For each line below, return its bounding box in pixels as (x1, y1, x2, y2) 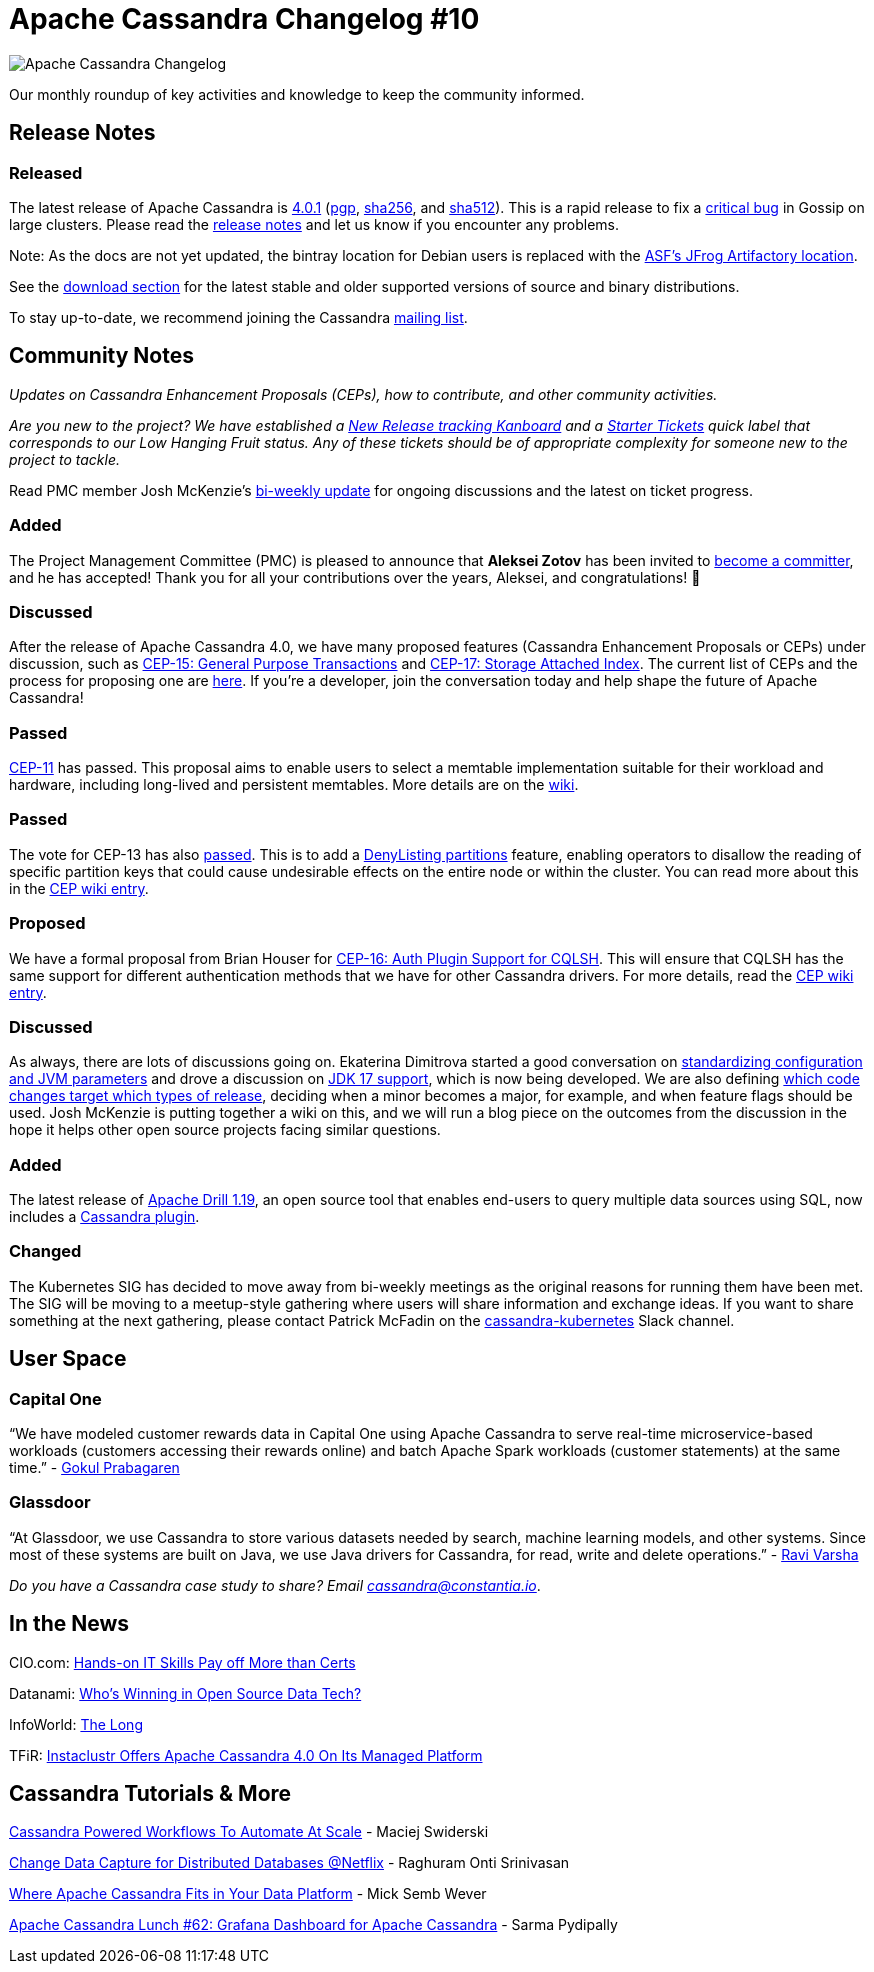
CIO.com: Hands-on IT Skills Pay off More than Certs (9, 1653, 356, 1671)
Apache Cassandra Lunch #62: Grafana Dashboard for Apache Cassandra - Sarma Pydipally (9, 1916, 618, 1934)
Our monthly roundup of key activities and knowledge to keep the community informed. (9, 85, 585, 103)
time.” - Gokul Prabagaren (9, 1459, 180, 1477)
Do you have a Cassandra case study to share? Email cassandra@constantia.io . (9, 1576, 541, 1594)
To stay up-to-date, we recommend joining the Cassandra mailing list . (9, 308, 468, 326)
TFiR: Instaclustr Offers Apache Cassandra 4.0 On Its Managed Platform (9, 1746, 483, 1764)
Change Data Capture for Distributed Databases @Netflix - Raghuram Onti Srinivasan (9, 1854, 570, 1872)
